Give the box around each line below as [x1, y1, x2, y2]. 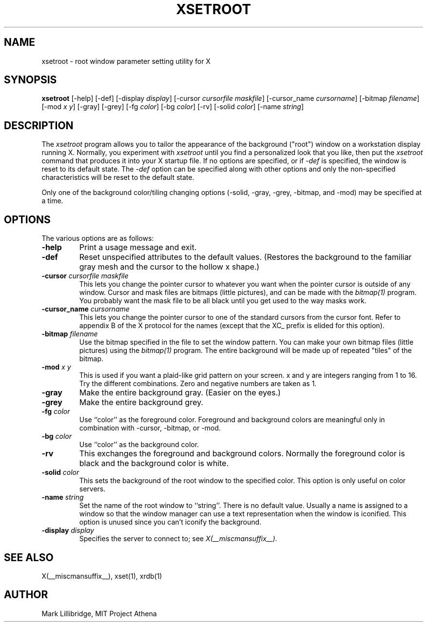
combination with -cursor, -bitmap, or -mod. [79, 424, 221, 432]
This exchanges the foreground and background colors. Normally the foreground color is [79, 449, 405, 459]
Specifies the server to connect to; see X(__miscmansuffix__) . [79, 534, 277, 543]
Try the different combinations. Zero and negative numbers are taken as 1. [79, 379, 317, 388]
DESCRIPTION [4, 119, 74, 132]
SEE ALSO [4, 551, 54, 564]
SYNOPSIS [4, 74, 57, 86]
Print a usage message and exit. [79, 242, 197, 253]
